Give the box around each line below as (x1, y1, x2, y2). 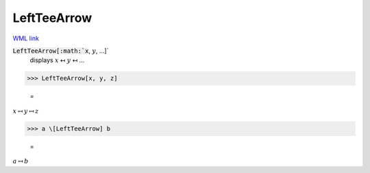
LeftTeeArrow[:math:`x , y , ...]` (12, 46, 109, 55)
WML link (12, 34, 40, 42)
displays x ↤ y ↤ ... (29, 56, 85, 64)
